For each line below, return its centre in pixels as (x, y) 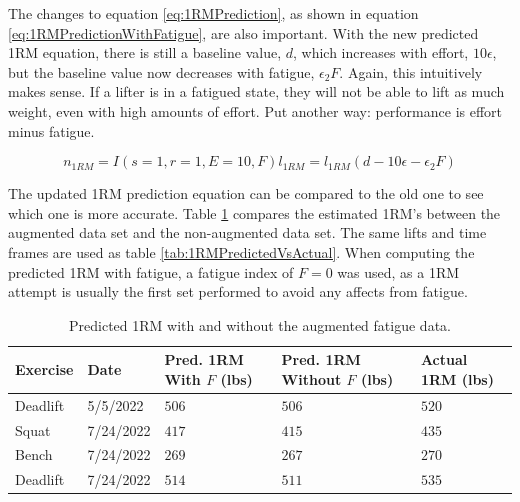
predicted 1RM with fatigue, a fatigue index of (151, 271)
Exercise (44, 369)
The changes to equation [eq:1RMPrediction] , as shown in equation (213, 13)
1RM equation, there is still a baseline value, (145, 52)
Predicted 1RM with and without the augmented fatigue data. (260, 324)
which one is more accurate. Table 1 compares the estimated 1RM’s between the (254, 212)
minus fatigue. (51, 130)
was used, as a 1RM (398, 271)
